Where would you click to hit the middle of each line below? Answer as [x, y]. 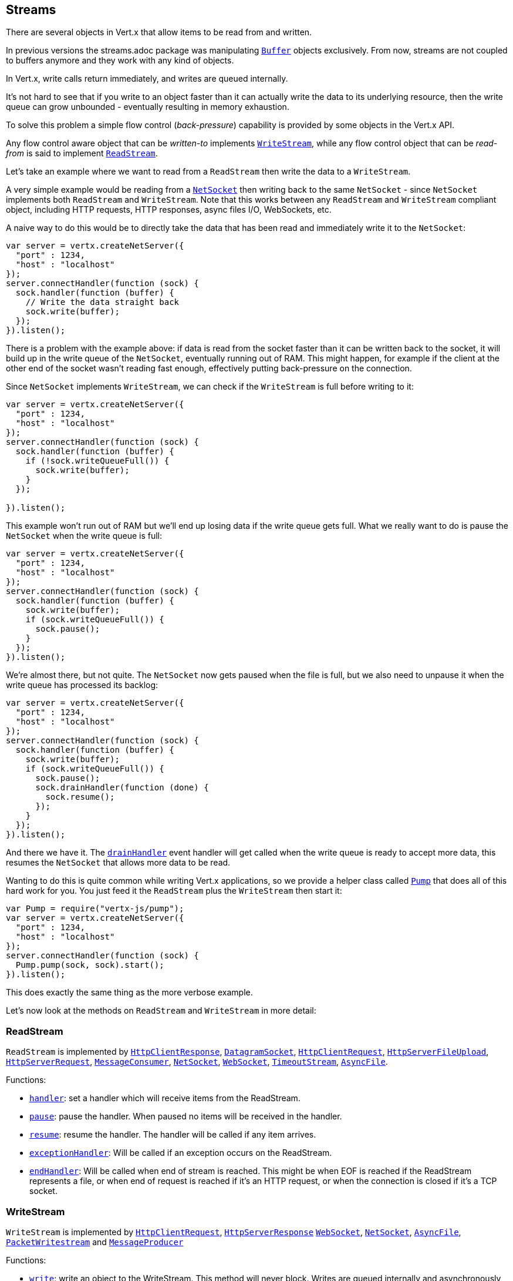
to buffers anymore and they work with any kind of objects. [120, 61]
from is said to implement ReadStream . [82, 153]
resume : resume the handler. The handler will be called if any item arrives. [173, 1135]
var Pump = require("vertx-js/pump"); [95, 909]
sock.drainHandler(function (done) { [122, 788]
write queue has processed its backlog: [82, 685]
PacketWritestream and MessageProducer [95, 1242]
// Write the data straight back [102, 302]
